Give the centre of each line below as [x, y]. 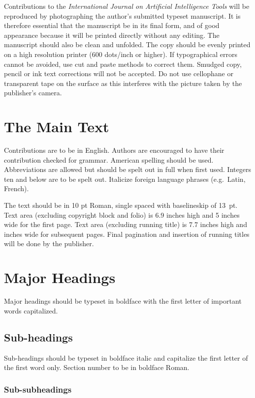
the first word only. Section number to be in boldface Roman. [97, 367]
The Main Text [57, 127]
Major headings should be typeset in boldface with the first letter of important [123, 301]
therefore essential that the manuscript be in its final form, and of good [112, 25]
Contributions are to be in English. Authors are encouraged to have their [114, 150]
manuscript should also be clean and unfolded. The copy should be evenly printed [127, 44]
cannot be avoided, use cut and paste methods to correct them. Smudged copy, [123, 64]
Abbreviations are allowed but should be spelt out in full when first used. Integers [127, 169]
